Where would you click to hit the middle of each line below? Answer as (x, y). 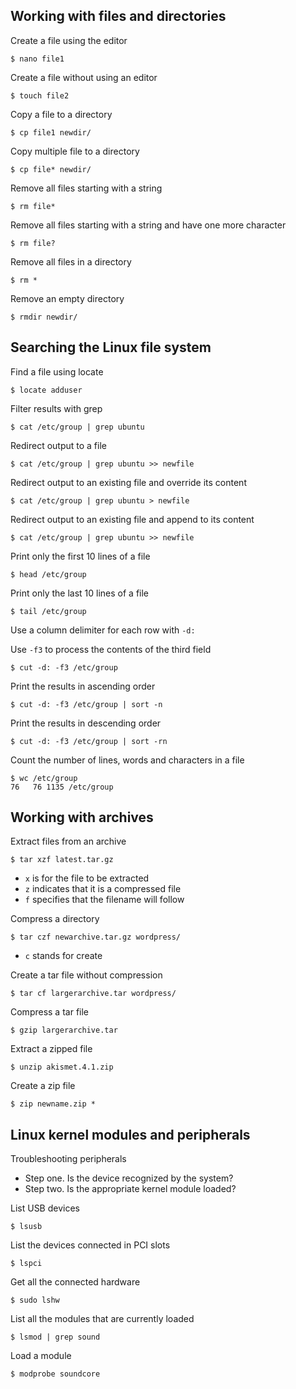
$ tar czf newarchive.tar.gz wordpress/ (96, 937)
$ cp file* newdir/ (51, 169)
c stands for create (63, 956)
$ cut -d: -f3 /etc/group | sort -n (86, 704)
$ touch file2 (40, 95)
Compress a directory (55, 919)
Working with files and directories (118, 16)
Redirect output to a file (58, 445)
